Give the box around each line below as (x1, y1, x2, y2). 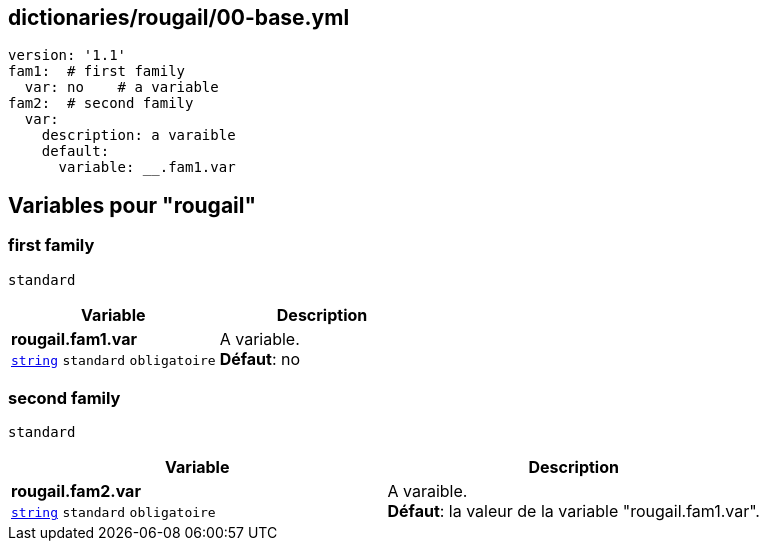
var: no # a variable (24, 79, 219, 96)
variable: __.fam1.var (58, 159, 236, 176)
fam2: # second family (8, 95, 194, 112)
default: (41, 143, 110, 160)
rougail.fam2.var (11, 481, 141, 502)
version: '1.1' (8, 47, 127, 64)
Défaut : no (219, 348, 301, 369)
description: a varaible (41, 127, 236, 144)
